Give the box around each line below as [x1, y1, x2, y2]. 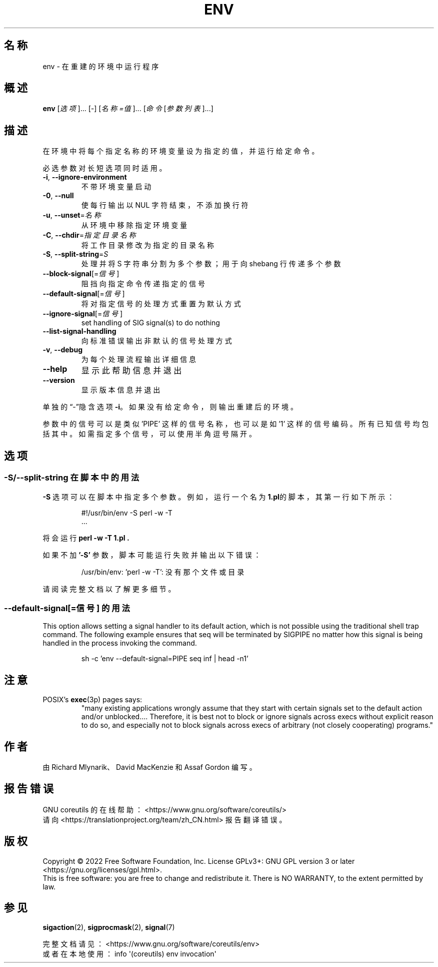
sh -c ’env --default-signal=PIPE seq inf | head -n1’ [81, 654, 248, 663]
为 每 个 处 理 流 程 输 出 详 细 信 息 [81, 355, 196, 364]
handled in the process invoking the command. [42, 639, 197, 648]
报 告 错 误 [4, 782, 53, 795]
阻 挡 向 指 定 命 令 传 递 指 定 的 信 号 [81, 279, 205, 288]
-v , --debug [42, 345, 82, 354]
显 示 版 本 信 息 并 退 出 [81, 385, 160, 394]
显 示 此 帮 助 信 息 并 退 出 [81, 365, 182, 376]
